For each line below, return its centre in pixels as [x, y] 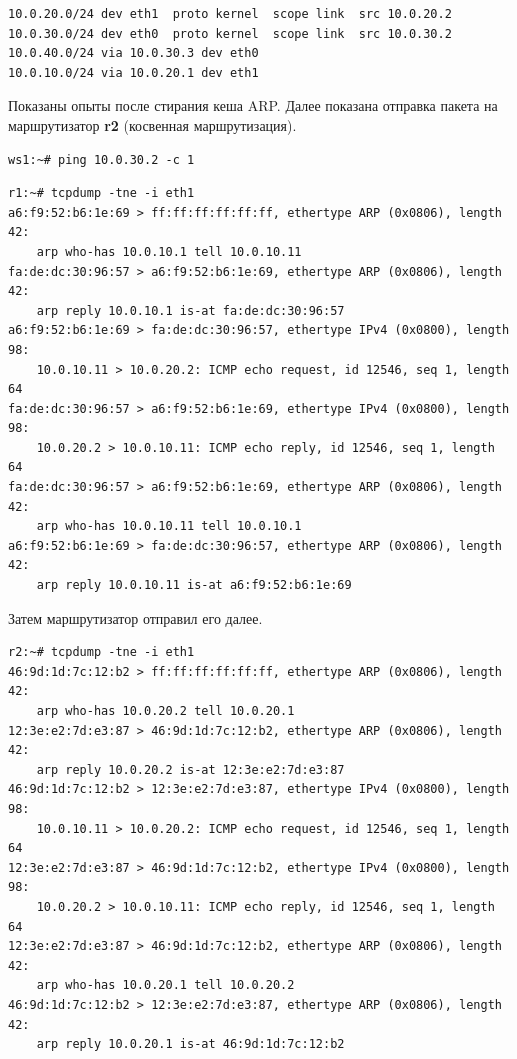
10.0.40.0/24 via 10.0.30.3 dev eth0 [133, 53]
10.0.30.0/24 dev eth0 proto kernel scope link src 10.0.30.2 [230, 33]
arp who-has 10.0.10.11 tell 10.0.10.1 [169, 526]
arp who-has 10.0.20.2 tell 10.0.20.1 [165, 711]
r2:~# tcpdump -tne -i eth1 [101, 652]
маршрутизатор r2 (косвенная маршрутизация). [152, 124]
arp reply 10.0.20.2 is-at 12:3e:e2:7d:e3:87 [190, 769]
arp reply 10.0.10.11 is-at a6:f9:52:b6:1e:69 [194, 585]
